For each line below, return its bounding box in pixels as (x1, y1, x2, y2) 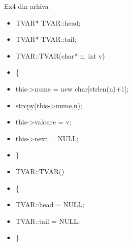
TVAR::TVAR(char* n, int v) (15, 50, 105, 61)
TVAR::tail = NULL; (15, 215, 80, 226)
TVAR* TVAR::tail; (15, 34, 77, 44)
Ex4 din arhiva (4, 1, 49, 11)
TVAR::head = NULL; (15, 199, 84, 210)
